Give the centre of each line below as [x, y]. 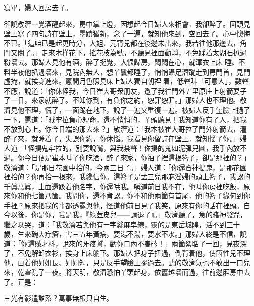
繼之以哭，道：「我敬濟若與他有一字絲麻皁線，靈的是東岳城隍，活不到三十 [122, 224]
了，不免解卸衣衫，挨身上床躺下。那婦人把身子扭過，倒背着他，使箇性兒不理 [127, 253]
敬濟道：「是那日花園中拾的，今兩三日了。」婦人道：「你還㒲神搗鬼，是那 [118, 167]
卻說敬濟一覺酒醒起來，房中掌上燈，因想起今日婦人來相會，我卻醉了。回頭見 [127, 24]
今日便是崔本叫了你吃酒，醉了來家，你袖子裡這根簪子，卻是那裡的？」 [137, 157]
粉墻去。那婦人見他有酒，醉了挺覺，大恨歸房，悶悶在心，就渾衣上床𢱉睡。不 [125, 62]
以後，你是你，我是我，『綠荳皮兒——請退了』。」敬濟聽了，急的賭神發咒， [128, 215]
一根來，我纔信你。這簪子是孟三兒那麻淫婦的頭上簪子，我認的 [151, 177]
